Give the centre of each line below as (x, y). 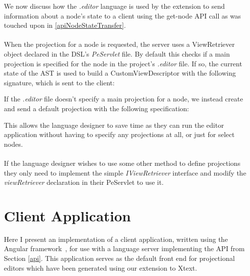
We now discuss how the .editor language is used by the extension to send (114, 6)
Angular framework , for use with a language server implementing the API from (124, 248)
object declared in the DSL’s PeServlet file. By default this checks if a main (117, 53)
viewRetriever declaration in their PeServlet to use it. (84, 182)
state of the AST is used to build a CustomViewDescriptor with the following (120, 73)
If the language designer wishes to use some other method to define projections (122, 163)
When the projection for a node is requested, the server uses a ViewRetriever (119, 44)
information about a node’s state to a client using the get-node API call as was (123, 15)
